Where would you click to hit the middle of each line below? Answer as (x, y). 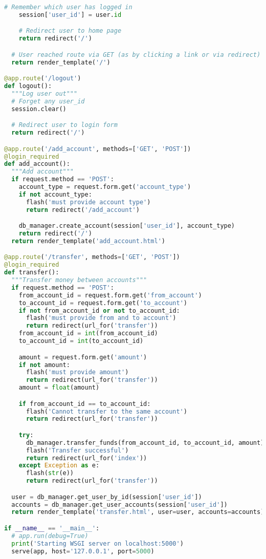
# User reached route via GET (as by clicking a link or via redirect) (136, 55)
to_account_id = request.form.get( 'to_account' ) (103, 303)
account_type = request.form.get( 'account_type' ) (105, 187)
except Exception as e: (59, 466)
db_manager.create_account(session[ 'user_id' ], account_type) (127, 226)
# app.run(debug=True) (50, 536)
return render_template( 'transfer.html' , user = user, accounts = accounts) (138, 512)
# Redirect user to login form (64, 125)
